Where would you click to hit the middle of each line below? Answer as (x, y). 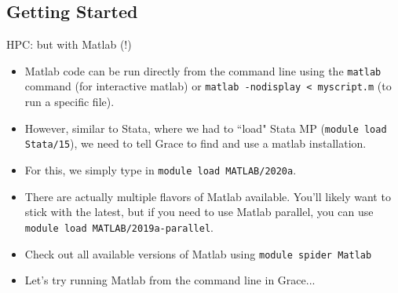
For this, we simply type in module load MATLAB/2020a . (161, 170)
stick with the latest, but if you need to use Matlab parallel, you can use (199, 212)
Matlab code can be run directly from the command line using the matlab (203, 70)
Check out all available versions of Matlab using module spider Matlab (198, 253)
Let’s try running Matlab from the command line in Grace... (170, 280)
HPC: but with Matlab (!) (69, 44)
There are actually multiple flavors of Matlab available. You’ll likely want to (208, 196)
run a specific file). (69, 102)
